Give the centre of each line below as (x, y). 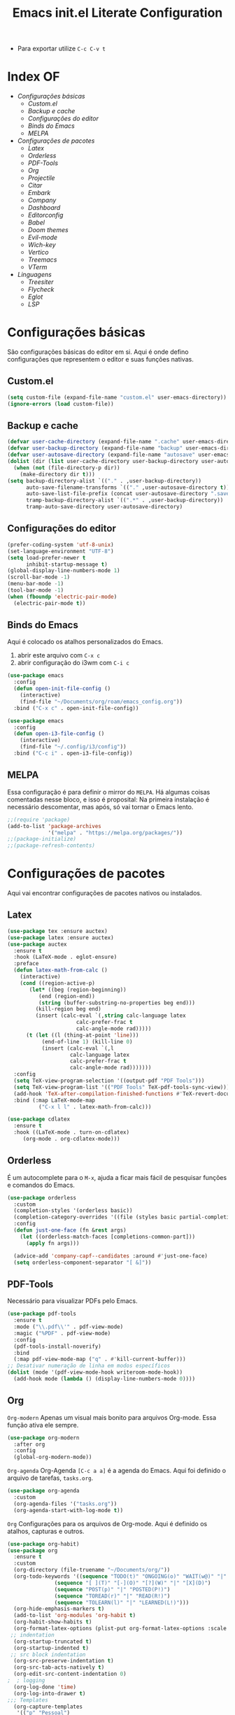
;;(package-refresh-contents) (51, 846)
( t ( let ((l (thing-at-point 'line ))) (82, 1035)
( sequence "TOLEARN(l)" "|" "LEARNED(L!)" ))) (122, 1602)
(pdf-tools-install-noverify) (57, 1346)
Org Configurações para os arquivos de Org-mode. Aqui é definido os (107, 1523)
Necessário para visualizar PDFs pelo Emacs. (72, 1301)
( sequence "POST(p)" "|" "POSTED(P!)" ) (112, 1589)
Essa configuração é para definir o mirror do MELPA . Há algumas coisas (109, 792)
